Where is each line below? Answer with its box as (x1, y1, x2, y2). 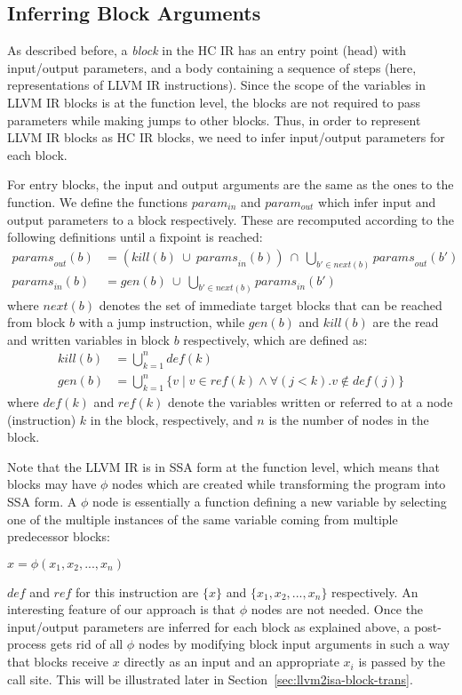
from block (7, 313, 66, 332)
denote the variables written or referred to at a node (168, 392, 453, 411)
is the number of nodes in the (268, 410, 429, 428)
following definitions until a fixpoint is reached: (7, 228, 263, 246)
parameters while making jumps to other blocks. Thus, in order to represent (7, 110, 421, 129)
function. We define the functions (7, 192, 188, 211)
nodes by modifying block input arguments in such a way (138, 635, 450, 653)
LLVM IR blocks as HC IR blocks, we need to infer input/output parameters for (7, 128, 445, 147)
